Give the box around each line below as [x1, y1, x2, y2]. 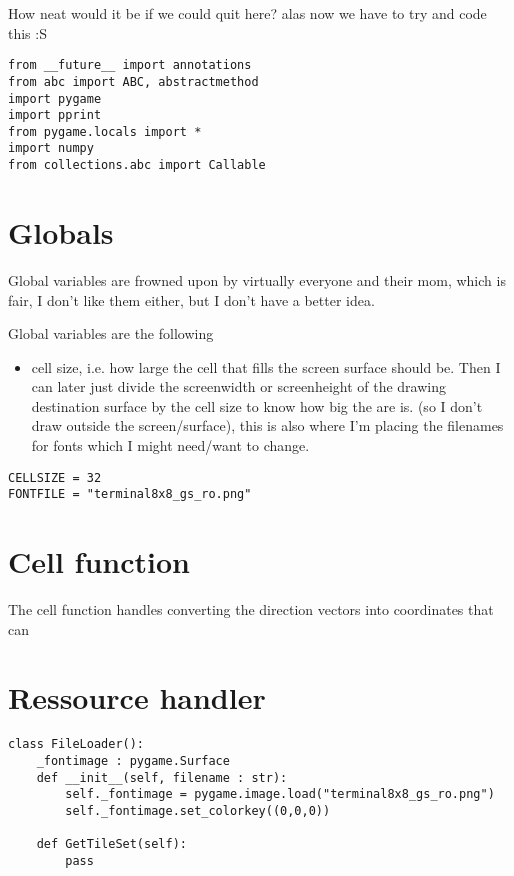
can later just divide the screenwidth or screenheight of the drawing [31, 376, 446, 397]
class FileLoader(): [8, 737, 145, 752]
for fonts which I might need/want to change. [31, 435, 310, 456]
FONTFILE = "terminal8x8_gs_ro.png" [8, 487, 252, 502]
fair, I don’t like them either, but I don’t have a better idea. [8, 289, 375, 310]
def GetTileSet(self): [36, 837, 187, 852]
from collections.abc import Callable [8, 158, 266, 173]
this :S [8, 22, 47, 43]
